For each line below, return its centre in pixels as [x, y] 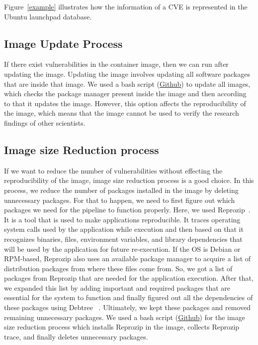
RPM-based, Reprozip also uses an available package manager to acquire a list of [128, 259]
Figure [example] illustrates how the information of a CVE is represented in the [126, 6]
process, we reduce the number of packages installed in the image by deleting [121, 190]
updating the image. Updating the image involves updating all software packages [127, 74]
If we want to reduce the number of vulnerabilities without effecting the [113, 170]
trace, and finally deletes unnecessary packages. [76, 336]
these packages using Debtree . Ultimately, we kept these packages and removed [128, 307]
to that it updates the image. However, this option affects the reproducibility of [125, 103]
